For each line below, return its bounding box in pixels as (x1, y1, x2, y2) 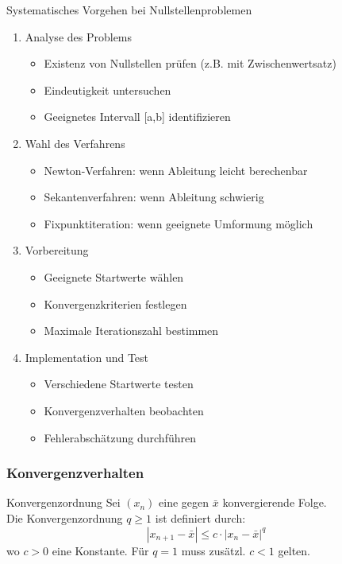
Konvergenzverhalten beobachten (44, 402, 204, 418)
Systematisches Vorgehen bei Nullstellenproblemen (6, 2, 252, 18)
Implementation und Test (25, 348, 149, 365)
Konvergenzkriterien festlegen (44, 295, 187, 312)
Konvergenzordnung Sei (6, 494, 121, 511)
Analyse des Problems (25, 28, 133, 45)
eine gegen (159, 494, 209, 511)
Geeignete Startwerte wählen (44, 268, 184, 285)
